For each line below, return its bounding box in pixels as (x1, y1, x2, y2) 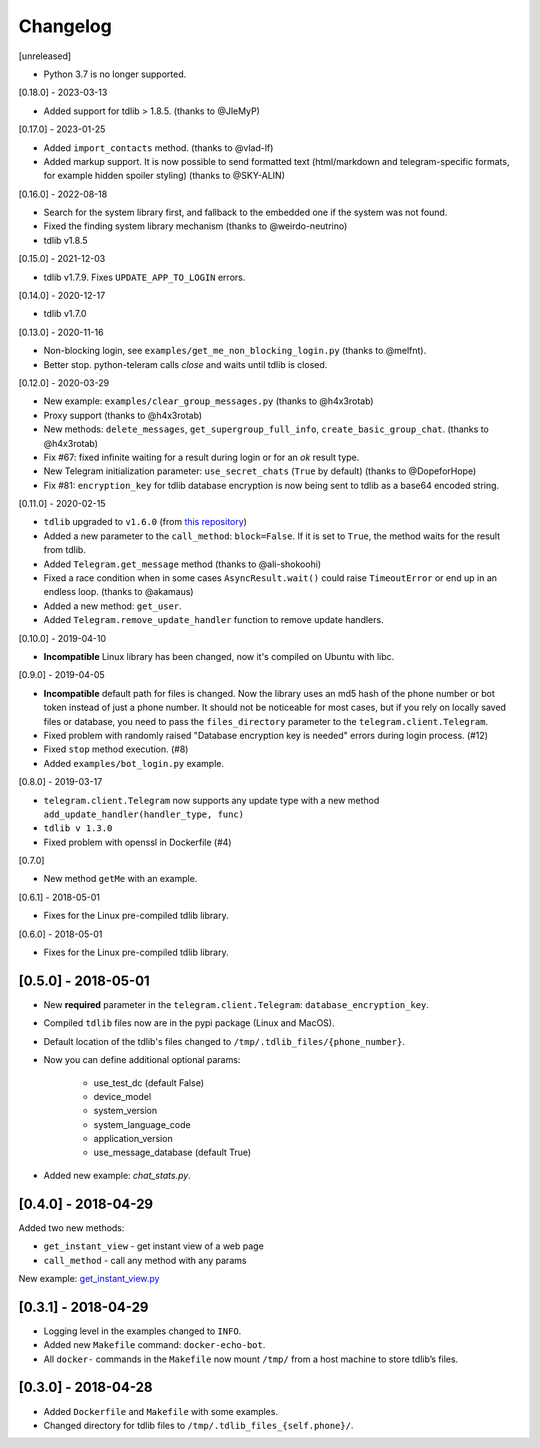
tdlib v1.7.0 (43, 308, 87, 320)
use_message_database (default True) (93, 1146, 252, 1159)
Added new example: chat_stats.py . (43, 1169, 192, 1181)
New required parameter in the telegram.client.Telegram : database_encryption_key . (43, 998, 430, 1010)
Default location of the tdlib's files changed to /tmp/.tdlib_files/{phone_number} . (43, 1035, 405, 1047)
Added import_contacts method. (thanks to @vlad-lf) (43, 141, 274, 154)
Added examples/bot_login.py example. (43, 757, 225, 769)
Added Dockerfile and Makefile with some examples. (43, 1405, 279, 1417)
